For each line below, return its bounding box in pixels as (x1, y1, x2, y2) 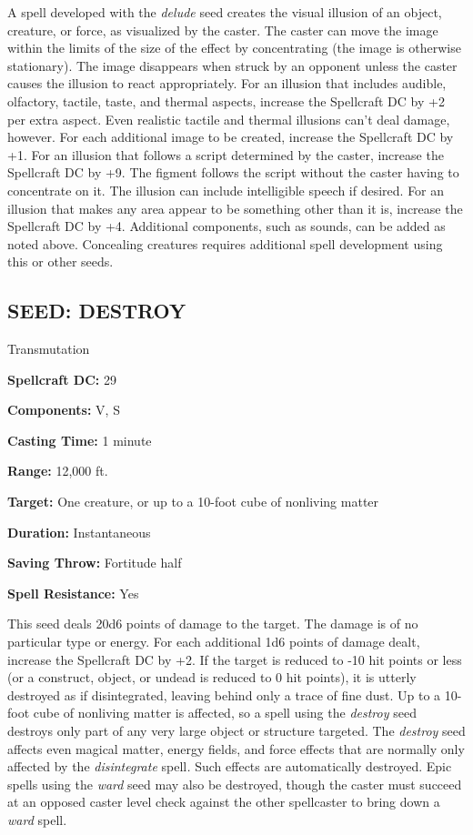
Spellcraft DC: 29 (7, 369, 116, 388)
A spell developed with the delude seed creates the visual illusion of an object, (7, 3, 442, 21)
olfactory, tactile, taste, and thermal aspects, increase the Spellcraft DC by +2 (7, 91, 445, 110)
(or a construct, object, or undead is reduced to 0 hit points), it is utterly (7, 668, 417, 687)
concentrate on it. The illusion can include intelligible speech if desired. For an (7, 180, 445, 199)
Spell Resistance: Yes (7, 583, 139, 602)
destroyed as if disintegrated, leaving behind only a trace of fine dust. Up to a (7, 685, 441, 704)
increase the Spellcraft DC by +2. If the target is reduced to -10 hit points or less (7, 649, 462, 669)
